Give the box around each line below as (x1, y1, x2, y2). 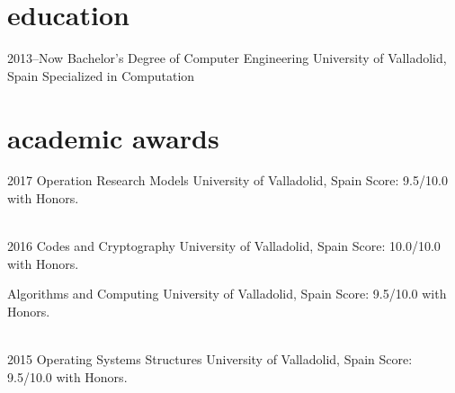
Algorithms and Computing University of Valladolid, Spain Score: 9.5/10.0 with (7, 284, 447, 303)
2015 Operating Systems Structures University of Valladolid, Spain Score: (7, 350, 413, 369)
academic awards (7, 119, 219, 156)
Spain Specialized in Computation (7, 66, 195, 85)
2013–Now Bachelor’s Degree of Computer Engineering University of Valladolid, (7, 49, 447, 67)
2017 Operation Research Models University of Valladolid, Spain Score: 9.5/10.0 (7, 171, 448, 190)
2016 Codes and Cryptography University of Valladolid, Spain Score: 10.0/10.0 (7, 237, 441, 255)
